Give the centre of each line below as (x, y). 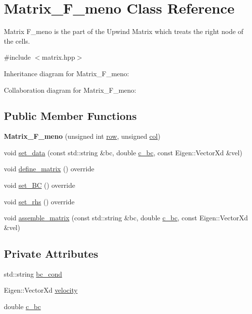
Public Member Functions (70, 116)
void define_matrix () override (49, 169)
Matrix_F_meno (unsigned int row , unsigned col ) (82, 136)
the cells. (17, 41)
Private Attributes (51, 253)
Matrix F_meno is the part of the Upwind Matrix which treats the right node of (124, 31)
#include (17, 57)
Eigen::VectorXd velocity (41, 290)
